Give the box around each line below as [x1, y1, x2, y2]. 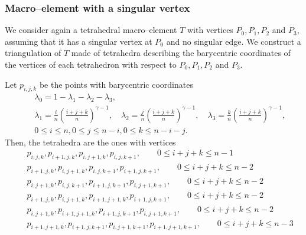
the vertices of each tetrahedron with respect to [5, 58, 177, 70]
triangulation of [5, 47, 61, 59]
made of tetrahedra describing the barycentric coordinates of [71, 47, 291, 59]
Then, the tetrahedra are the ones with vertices [5, 135, 176, 148]
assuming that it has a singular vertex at [5, 35, 152, 47]
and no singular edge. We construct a [166, 35, 301, 47]
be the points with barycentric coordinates [39, 78, 193, 90]
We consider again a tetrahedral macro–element [5, 24, 177, 36]
